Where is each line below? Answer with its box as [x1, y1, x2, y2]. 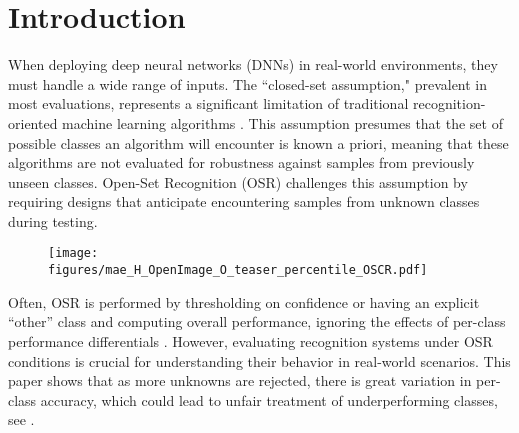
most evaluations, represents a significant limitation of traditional [8, 93, 409, 114]
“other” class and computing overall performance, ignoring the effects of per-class [8, 311, 506, 332]
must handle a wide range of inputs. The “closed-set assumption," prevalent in [8, 73, 488, 94]
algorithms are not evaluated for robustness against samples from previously [8, 152, 475, 173]
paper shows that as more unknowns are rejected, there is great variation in [8, 370, 472, 391]
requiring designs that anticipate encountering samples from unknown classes [8, 191, 480, 212]
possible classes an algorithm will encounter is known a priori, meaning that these [8, 132, 509, 153]
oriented [8, 112, 58, 133]
